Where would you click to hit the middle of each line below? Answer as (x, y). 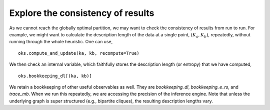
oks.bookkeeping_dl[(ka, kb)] (55, 76)
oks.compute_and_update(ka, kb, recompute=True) (79, 53)
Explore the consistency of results (82, 13)
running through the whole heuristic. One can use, (61, 42)
